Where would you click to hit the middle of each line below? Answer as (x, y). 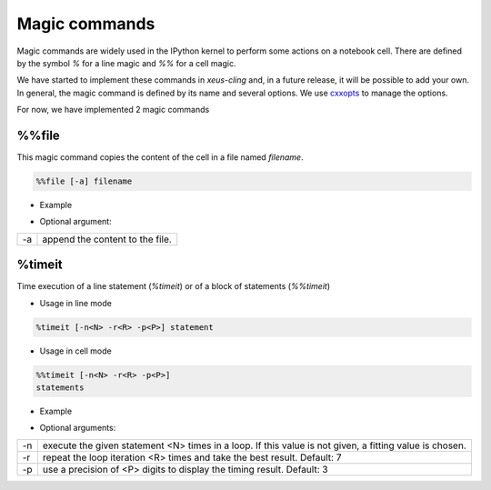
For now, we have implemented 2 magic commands (113, 110)
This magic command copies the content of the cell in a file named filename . (160, 157)
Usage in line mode (76, 303)
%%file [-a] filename (84, 181)
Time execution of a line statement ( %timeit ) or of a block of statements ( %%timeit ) (174, 286)
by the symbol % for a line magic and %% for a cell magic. (126, 63)
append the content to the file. (107, 239)
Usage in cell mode (76, 351)
